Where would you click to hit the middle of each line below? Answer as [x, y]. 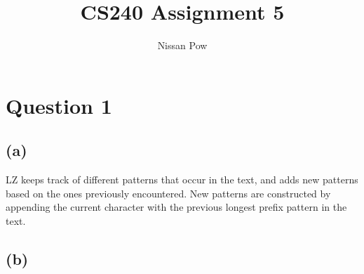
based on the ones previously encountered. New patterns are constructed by [168, 193]
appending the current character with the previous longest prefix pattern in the [176, 207]
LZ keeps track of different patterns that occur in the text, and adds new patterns [182, 180]
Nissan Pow [182, 45]
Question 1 [59, 105]
